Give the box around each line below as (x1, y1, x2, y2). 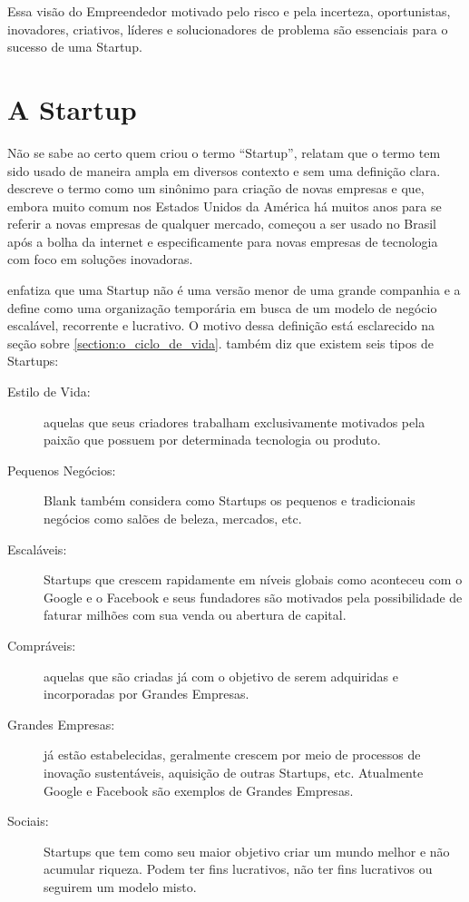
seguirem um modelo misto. (44, 877, 197, 896)
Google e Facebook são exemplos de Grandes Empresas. (44, 780, 354, 799)
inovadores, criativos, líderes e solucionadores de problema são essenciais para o (7, 19, 448, 38)
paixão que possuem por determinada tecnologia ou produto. (44, 430, 381, 449)
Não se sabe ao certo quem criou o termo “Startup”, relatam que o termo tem (7, 142, 441, 162)
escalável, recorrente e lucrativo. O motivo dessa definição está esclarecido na (7, 316, 435, 335)
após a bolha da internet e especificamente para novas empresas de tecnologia (7, 231, 438, 250)
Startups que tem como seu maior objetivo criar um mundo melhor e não (44, 841, 450, 860)
